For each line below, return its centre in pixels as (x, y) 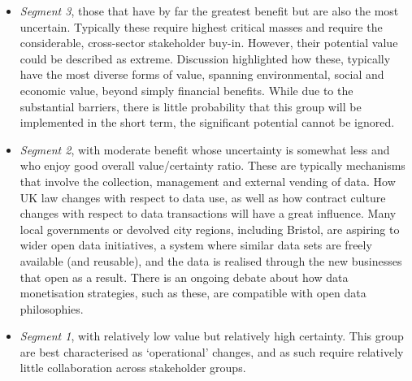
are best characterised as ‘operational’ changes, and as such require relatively (212, 351)
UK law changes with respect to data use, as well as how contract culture (203, 197)
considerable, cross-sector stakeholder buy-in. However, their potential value (209, 43)
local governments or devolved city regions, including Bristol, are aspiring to (210, 229)
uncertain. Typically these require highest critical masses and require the (201, 26)
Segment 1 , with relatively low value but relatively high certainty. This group (212, 336)
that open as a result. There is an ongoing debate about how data (184, 277)
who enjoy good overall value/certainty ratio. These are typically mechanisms (213, 165)
